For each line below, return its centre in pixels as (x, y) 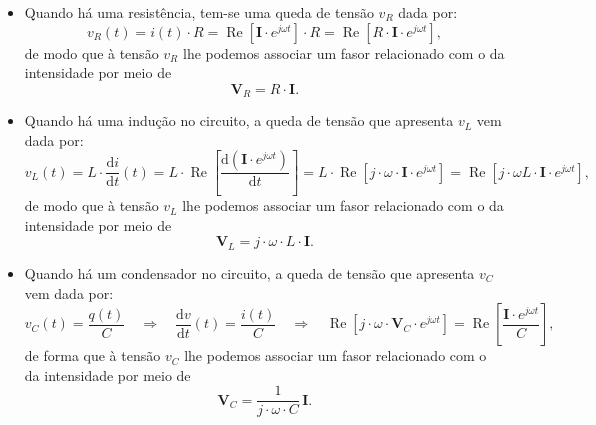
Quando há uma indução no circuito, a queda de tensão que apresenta (239, 120)
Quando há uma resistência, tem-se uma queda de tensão (199, 12)
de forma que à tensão (92, 355)
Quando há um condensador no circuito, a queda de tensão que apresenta (249, 272)
